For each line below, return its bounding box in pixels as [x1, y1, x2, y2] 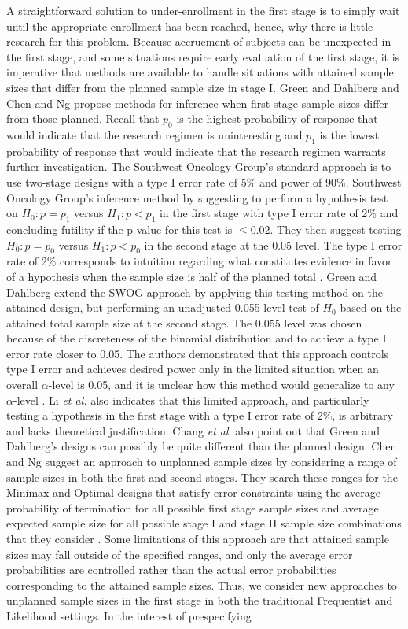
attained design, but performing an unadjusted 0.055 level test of [6, 299, 319, 316]
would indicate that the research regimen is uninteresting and [6, 126, 303, 142]
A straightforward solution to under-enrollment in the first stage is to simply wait [6, 2, 400, 18]
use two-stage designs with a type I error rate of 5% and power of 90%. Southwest [6, 173, 402, 190]
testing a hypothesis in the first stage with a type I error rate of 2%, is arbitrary [6, 407, 393, 424]
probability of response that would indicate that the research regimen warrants [6, 142, 386, 159]
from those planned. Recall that [6, 110, 160, 127]
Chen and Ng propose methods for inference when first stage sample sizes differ [6, 94, 389, 111]
